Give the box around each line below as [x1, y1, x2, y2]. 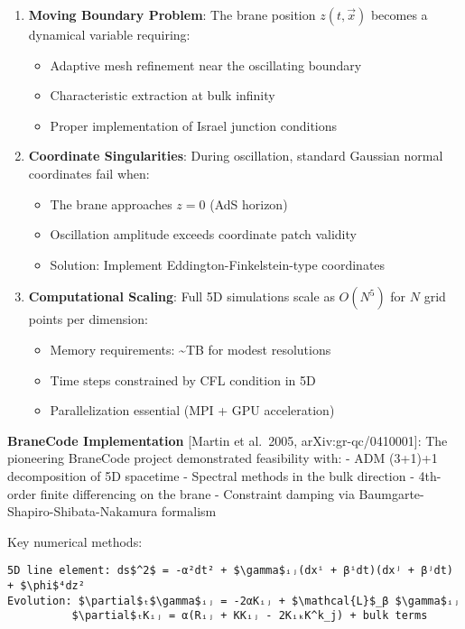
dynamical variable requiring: [28, 25, 191, 43]
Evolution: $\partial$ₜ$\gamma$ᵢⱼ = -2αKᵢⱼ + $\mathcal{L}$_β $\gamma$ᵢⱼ [7, 594, 460, 607]
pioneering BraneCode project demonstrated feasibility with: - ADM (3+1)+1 [7, 449, 438, 467]
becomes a [370, 5, 428, 23]
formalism [161, 502, 217, 521]
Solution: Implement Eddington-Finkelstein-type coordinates [50, 254, 386, 273]
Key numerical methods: [7, 532, 143, 550]
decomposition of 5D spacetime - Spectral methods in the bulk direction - [7, 466, 414, 485]
